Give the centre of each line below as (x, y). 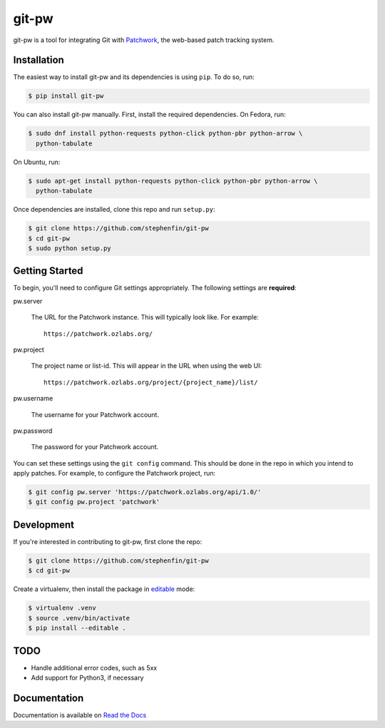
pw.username (33, 399)
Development (44, 524)
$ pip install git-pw (66, 96)
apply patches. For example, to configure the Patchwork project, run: (114, 473)
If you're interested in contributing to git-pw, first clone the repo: (108, 541)
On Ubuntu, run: (37, 162)
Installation (38, 60)
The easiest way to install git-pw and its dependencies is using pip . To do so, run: (134, 77)
